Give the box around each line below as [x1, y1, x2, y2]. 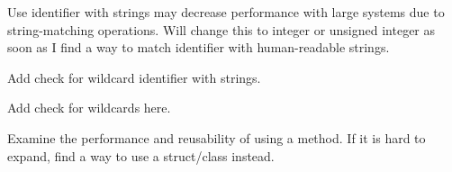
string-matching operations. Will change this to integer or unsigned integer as [7, 20, 436, 39]
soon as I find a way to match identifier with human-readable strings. [7, 38, 390, 57]
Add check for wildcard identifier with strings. [7, 68, 261, 86]
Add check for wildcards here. [7, 98, 171, 117]
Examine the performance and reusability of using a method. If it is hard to [7, 128, 426, 147]
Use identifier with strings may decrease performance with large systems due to [7, 3, 445, 21]
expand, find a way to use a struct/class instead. [7, 146, 275, 165]
